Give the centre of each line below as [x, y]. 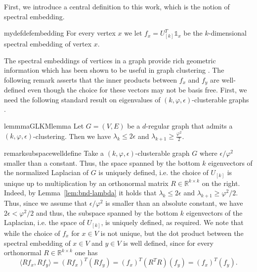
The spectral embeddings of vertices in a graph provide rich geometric [110, 60]
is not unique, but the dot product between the [172, 233]
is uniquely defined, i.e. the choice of [153, 172]
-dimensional [227, 33]
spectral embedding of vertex [48, 43]
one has [86, 252]
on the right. [221, 183]
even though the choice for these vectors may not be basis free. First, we [137, 90]
